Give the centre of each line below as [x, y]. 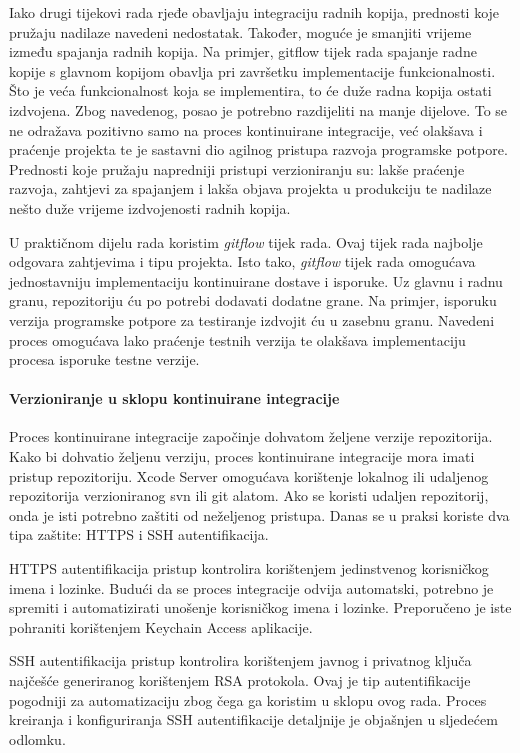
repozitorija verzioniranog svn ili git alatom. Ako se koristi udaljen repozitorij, [249, 495]
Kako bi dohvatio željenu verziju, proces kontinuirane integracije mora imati [242, 456]
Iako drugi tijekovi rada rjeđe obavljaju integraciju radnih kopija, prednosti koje [254, 12]
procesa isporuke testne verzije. [104, 359]
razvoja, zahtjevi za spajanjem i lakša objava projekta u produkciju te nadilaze [250, 188]
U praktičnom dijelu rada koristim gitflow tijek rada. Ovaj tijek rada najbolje [246, 241]
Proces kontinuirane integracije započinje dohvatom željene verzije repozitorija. [251, 436]
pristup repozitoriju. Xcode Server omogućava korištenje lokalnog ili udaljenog [249, 475]
